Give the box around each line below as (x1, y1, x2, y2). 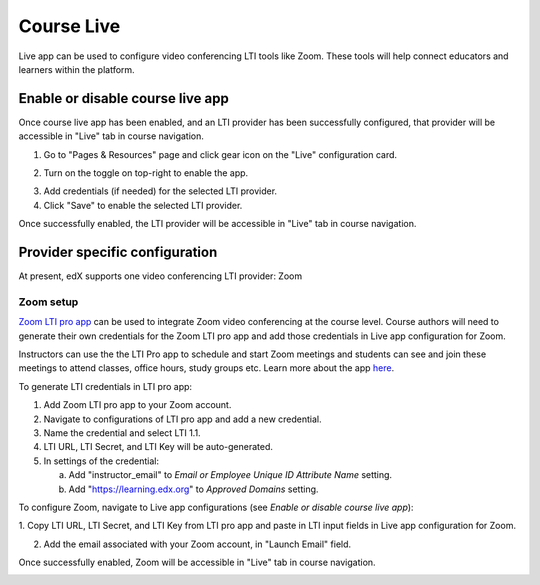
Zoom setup (18, 295, 79, 309)
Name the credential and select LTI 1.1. (43, 426, 201, 439)
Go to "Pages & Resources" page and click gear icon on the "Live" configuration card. (43, 148, 398, 160)
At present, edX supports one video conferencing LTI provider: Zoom (18, 270, 303, 282)
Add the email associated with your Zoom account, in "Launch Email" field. (43, 538, 352, 550)
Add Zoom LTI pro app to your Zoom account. (43, 399, 232, 411)
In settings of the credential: (43, 455, 160, 467)
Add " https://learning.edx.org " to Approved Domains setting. (68, 483, 319, 495)
